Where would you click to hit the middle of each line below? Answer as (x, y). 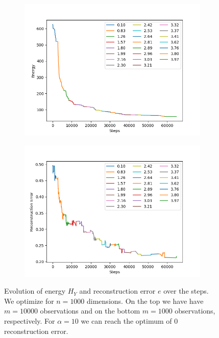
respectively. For (30, 320)
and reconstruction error (117, 291)
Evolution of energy (35, 291)
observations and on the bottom (90, 311)
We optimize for (29, 301)
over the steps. (186, 291)
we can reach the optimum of (126, 320)
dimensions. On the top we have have (145, 301)
